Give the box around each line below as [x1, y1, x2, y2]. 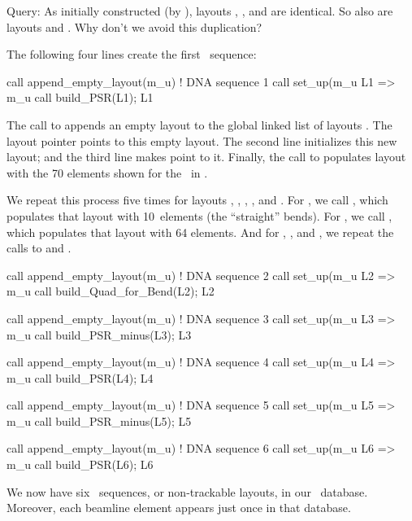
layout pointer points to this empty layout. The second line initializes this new [7, 132, 397, 149]
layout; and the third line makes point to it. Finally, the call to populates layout [7, 148, 406, 165]
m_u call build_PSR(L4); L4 [7, 369, 154, 386]
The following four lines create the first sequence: [7, 46, 257, 63]
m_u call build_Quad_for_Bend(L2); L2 [7, 282, 215, 300]
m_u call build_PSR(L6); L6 [7, 456, 154, 473]
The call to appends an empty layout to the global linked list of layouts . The [7, 116, 392, 133]
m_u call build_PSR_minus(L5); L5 [7, 412, 192, 429]
